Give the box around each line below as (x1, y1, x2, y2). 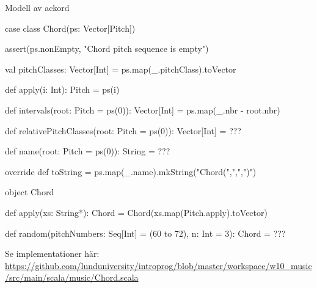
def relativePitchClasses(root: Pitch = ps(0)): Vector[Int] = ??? (5, 124, 241, 137)
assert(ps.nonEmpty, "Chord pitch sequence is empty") (5, 42, 209, 55)
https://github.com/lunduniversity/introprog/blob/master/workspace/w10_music (5, 259, 312, 272)
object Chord (5, 185, 54, 198)
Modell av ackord (5, 1, 70, 13)
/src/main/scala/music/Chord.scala (5, 271, 139, 284)
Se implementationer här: (5, 247, 100, 260)
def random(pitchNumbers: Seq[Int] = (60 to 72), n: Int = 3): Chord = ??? (5, 226, 286, 239)
